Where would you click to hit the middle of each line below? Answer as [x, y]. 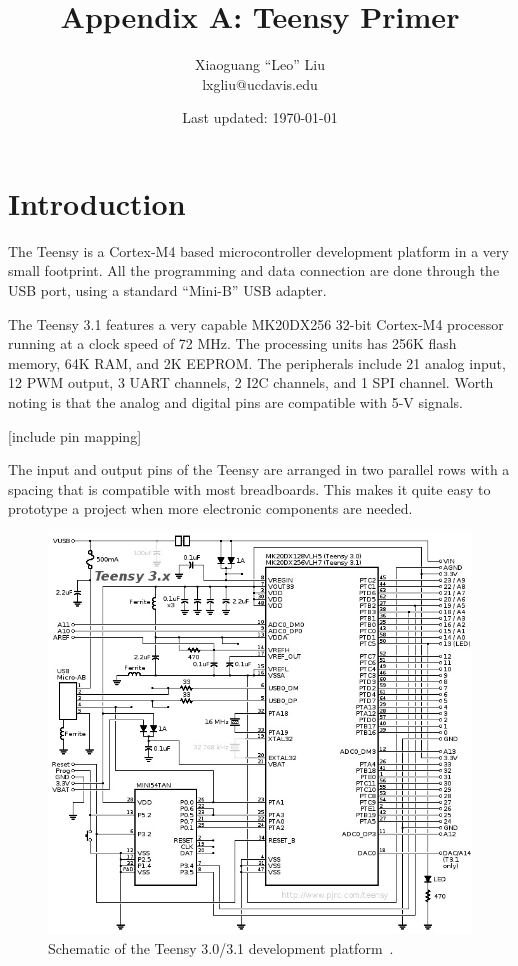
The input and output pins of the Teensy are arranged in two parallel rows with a [259, 469]
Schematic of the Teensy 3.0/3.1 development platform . [221, 947]
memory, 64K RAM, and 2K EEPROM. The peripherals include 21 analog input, [257, 362]
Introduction [97, 202]
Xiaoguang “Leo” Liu [260, 64]
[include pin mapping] [75, 435]
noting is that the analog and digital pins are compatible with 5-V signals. [235, 402]
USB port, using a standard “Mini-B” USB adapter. [167, 290]
